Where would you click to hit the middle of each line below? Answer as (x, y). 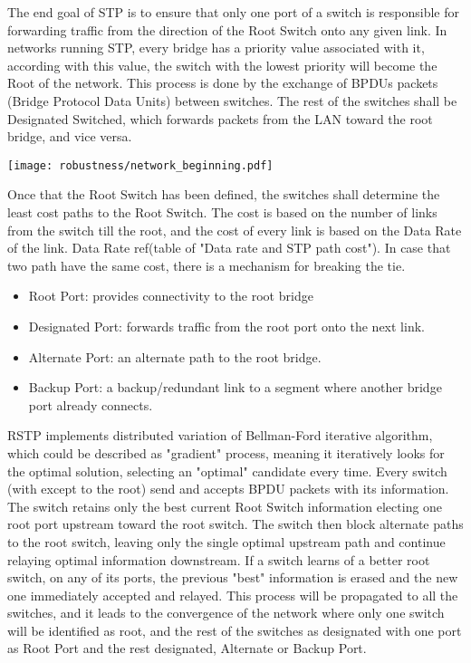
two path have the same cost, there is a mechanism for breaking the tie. (207, 265)
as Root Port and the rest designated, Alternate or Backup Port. (187, 648)
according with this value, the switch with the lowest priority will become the (222, 65)
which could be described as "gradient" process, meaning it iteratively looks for (226, 452)
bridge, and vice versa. (70, 136)
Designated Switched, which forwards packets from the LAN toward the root (220, 118)
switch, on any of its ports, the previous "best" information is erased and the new (233, 577)
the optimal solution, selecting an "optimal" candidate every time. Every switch (227, 471)
